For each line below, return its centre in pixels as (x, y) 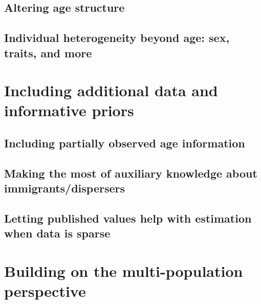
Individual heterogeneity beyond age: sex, (117, 38)
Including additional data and (111, 90)
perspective (45, 291)
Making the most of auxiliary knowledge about (131, 173)
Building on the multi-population (124, 270)
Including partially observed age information (125, 143)
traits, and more (48, 52)
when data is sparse (57, 233)
